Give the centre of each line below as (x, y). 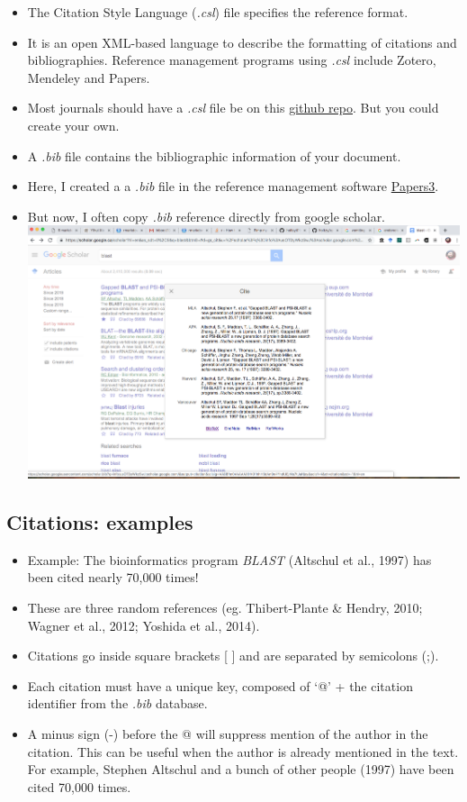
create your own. (73, 125)
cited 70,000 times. (79, 786)
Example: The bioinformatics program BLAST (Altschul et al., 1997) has (229, 559)
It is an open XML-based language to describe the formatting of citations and (242, 42)
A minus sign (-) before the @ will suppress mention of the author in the (228, 734)
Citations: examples (100, 522)
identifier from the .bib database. (117, 703)
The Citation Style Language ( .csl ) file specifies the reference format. (218, 12)
